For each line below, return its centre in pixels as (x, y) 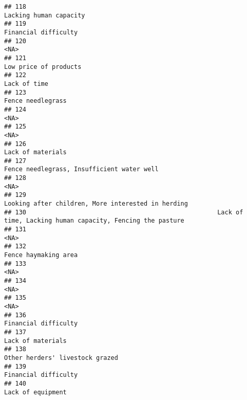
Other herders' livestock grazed (61, 358)
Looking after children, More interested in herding (96, 204)
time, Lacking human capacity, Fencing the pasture (94, 221)
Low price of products (43, 67)
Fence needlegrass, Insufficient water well (81, 169)
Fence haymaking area (41, 255)
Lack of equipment (35, 392)
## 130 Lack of (124, 212)
